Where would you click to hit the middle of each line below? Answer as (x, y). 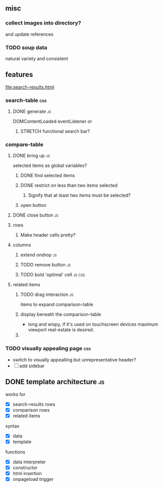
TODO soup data (26, 47)
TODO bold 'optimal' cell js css (53, 275)
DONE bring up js (31, 156)
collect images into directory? (43, 23)
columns (22, 245)
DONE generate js (32, 112)
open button (33, 205)
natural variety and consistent (37, 58)
